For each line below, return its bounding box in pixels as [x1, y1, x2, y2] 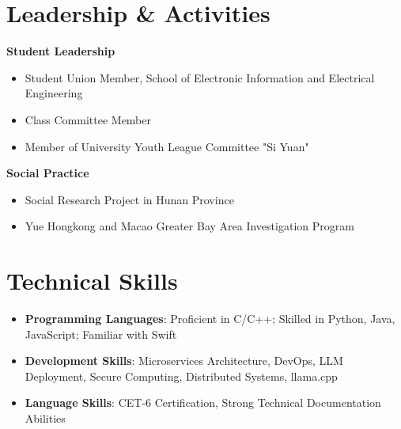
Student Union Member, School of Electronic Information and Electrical [25, 69, 375, 85]
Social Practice [6, 165, 89, 181]
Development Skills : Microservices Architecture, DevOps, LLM [25, 352, 343, 369]
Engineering [25, 85, 83, 101]
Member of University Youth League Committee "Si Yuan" [25, 138, 309, 154]
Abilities [25, 409, 66, 426]
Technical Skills [6, 264, 178, 297]
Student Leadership [6, 43, 115, 59]
